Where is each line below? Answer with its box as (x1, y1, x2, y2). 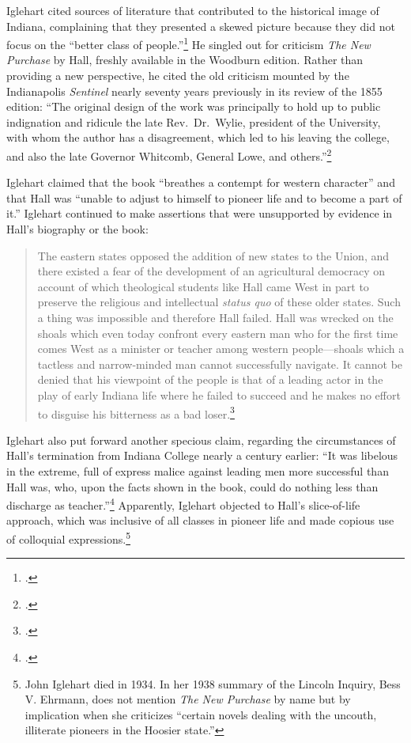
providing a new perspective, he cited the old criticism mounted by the (6, 67, 349, 84)
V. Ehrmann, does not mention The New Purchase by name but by (25, 691, 351, 707)
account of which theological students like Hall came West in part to (37, 278, 369, 294)
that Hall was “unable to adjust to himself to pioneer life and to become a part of (6, 189, 402, 206)
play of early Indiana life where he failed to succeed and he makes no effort (37, 386, 401, 403)
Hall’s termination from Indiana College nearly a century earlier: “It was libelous (6, 447, 398, 464)
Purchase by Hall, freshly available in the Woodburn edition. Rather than (6, 51, 364, 68)
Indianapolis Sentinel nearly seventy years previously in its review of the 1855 (6, 82, 383, 99)
